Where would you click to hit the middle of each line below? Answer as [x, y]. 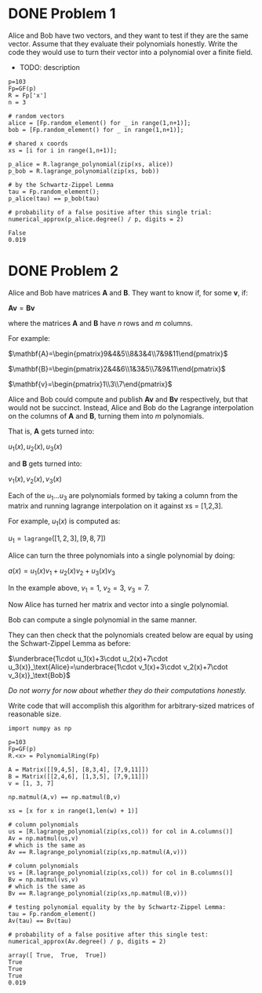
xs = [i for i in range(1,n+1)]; [63, 150]
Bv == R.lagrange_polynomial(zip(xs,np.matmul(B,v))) [98, 894]
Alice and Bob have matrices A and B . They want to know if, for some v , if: [128, 292]
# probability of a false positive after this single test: [109, 935]
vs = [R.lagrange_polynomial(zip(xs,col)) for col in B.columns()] [121, 873]
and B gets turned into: [45, 464]
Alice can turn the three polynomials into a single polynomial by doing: [122, 555]
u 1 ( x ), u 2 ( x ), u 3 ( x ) [35, 447]
